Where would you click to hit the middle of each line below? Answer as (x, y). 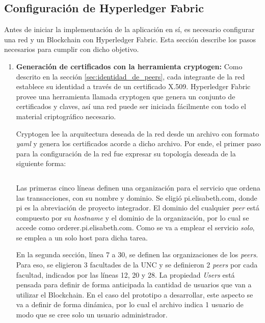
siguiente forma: (41, 163)
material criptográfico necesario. (66, 116)
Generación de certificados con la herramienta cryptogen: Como (129, 66)
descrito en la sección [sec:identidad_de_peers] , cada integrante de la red (130, 76)
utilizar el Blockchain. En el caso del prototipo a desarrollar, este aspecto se (135, 294)
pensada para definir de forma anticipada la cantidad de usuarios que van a (134, 285)
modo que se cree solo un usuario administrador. (92, 315)
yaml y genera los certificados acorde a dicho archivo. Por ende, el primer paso (138, 143)
